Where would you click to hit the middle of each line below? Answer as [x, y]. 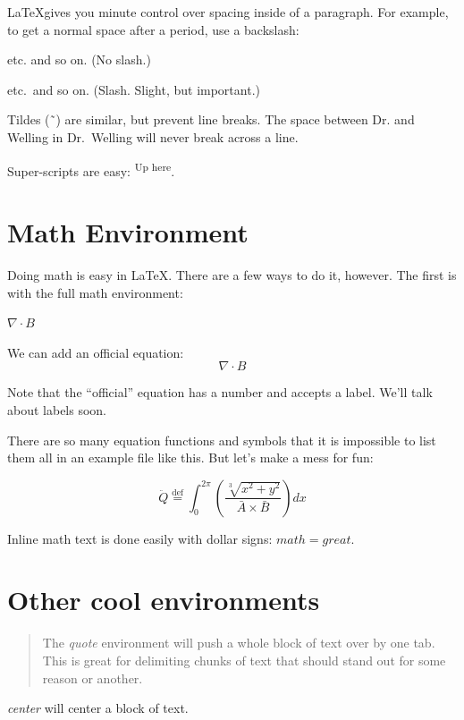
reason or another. [93, 678]
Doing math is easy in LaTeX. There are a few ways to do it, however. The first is [232, 274]
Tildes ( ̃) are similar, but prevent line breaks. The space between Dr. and [211, 119]
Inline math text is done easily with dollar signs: [140, 538]
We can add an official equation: [96, 352]
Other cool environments [164, 600]
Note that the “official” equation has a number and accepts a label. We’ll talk [220, 392]
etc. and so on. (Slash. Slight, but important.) [134, 89]
